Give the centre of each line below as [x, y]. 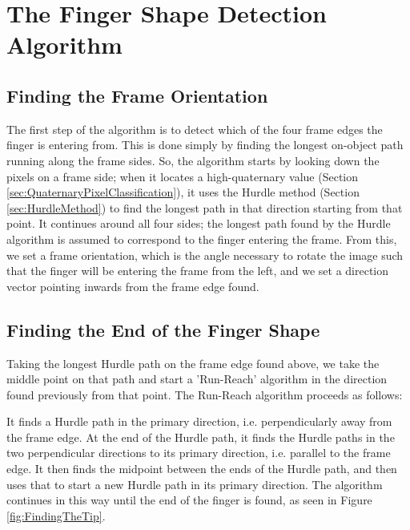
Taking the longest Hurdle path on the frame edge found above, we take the [193, 363]
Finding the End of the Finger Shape [163, 329]
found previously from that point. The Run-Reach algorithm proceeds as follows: [205, 394]
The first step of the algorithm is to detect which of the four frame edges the [195, 129]
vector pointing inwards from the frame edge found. [133, 286]
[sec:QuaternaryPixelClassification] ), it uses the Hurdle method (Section [183, 192]
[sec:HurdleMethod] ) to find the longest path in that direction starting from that [205, 207]
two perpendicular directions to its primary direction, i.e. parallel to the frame [199, 453]
